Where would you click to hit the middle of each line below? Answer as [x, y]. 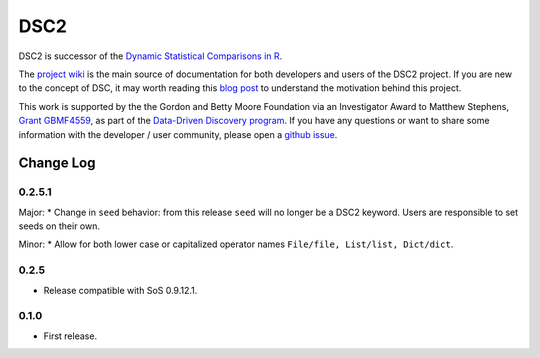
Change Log [57, 163]
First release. [70, 336]
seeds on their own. [59, 226]
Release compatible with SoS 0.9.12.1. [120, 290]
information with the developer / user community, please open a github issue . [178, 134]
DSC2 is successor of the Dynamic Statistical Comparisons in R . [150, 56]
